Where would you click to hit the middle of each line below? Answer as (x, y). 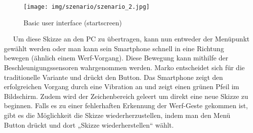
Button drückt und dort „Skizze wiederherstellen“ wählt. (89, 124)
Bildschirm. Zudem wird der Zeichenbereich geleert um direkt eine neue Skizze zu (126, 96)
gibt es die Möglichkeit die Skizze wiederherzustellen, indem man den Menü (117, 115)
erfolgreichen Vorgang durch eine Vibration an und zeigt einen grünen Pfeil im (122, 86)
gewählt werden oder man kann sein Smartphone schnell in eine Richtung (114, 48)
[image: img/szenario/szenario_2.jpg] (87, 7)
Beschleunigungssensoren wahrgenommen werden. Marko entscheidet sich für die (124, 67)
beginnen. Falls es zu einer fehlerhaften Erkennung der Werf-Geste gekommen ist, (126, 105)
